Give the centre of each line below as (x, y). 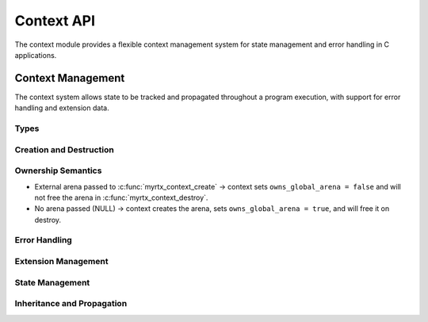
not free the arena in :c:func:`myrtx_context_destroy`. (121, 197)
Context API (55, 21)
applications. (36, 55)
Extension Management (61, 261)
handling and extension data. (62, 108)
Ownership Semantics (58, 171)
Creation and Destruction (64, 149)
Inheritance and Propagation (71, 304)
